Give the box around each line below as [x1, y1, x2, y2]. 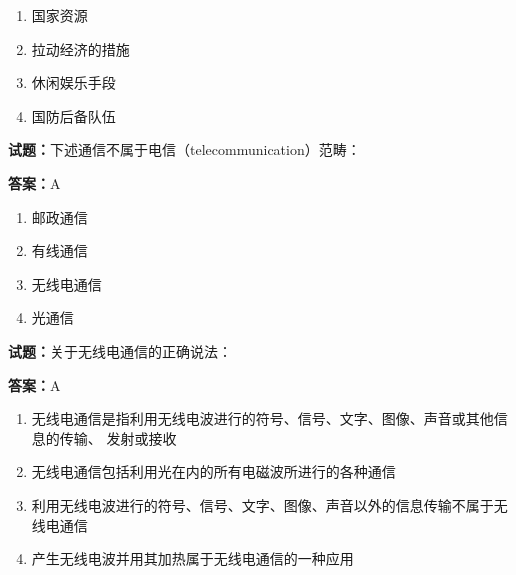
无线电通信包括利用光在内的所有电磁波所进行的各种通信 [31, 461, 396, 482]
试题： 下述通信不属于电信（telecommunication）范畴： [8, 139, 361, 160]
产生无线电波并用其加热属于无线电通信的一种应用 [31, 548, 354, 569]
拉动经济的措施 [31, 38, 130, 59]
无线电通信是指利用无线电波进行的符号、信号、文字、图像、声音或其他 [31, 408, 494, 429]
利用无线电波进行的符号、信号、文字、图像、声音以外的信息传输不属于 [31, 494, 494, 515]
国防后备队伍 [31, 105, 116, 126]
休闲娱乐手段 [31, 72, 116, 93]
